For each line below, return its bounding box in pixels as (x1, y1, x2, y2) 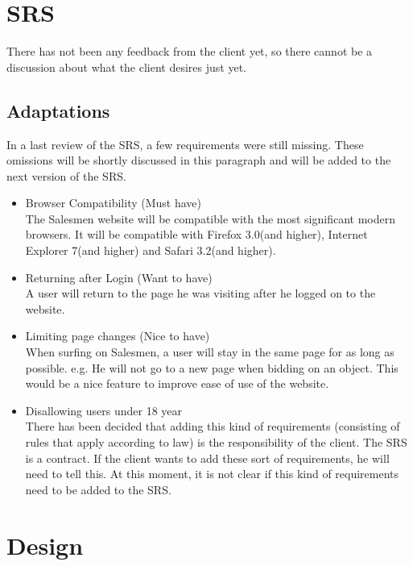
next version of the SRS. (6, 167, 126, 184)
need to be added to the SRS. (25, 481, 171, 497)
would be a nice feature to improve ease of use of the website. (25, 375, 329, 392)
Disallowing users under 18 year (25, 402, 183, 418)
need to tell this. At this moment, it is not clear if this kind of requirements (25, 465, 399, 482)
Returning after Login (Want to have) (25, 268, 213, 285)
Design (6, 528, 84, 561)
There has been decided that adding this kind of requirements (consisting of (25, 418, 400, 435)
